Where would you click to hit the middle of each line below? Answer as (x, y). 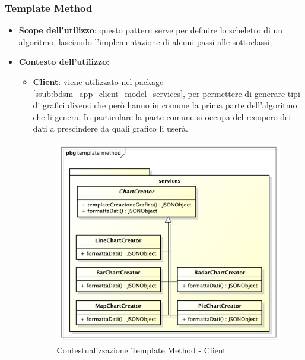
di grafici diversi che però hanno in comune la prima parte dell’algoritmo (165, 105)
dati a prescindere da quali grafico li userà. (110, 128)
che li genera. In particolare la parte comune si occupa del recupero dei (162, 116)
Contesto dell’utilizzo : (64, 62)
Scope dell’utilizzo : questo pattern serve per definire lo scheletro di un (151, 30)
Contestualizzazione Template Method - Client (141, 350)
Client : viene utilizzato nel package (98, 82)
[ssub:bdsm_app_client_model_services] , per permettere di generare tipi (166, 93)
